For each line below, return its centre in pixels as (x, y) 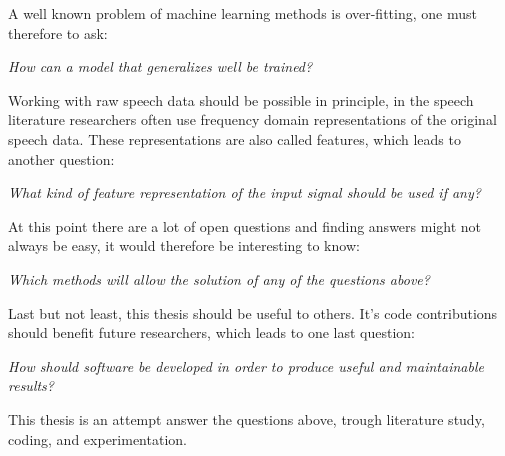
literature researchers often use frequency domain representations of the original (252, 119)
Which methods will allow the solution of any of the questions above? (219, 278)
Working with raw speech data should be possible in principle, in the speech (241, 99)
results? (31, 385)
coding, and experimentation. (97, 438)
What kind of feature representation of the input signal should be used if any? (244, 192)
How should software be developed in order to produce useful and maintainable (246, 365)
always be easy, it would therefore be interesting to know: (184, 245)
